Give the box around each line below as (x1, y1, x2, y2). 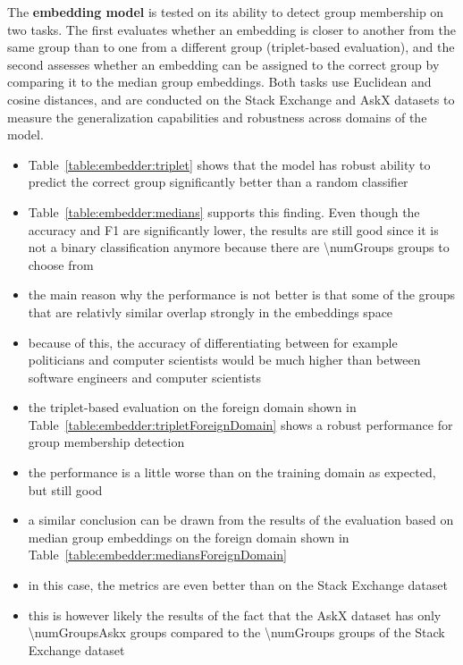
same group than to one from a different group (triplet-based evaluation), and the (7, 38, 455, 56)
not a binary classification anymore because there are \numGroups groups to (28, 238, 450, 257)
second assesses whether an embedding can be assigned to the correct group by (7, 55, 440, 73)
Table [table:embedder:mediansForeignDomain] (28, 545, 287, 564)
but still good (28, 480, 103, 499)
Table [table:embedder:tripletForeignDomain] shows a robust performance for (28, 415, 453, 434)
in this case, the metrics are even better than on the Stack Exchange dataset (28, 576, 448, 594)
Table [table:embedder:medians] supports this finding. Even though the (28, 202, 420, 221)
